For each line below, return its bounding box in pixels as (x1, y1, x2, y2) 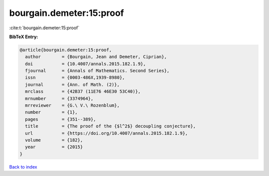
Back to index (9, 164, 37, 170)
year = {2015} (25, 144, 83, 150)
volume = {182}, (25, 137, 83, 143)
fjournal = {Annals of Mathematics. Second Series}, (25, 68, 170, 74)
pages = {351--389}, (25, 117, 97, 122)
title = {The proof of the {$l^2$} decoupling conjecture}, (25, 123, 196, 129)
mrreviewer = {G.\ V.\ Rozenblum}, (25, 103, 120, 109)
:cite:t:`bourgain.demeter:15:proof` (9, 25, 80, 31)
